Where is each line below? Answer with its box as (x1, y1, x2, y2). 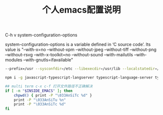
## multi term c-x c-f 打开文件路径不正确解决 (5, 83, 93, 89)
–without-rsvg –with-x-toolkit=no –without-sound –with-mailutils (5, 52, 133, 58)
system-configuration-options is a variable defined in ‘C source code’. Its (5, 42, 151, 48)
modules (5, 57, 23, 63)
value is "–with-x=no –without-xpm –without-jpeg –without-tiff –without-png (5, 47, 157, 52)
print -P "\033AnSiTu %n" (14, 98, 66, 102)
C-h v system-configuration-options (5, 32, 78, 38)
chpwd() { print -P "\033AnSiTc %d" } (14, 93, 92, 98)
